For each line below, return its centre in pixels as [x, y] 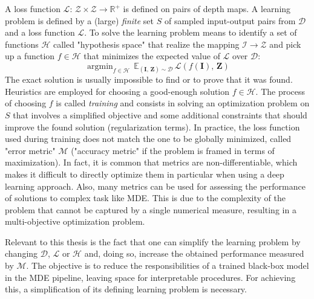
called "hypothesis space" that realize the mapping [146, 44]
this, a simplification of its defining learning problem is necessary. [126, 289]
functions [22, 44]
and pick [285, 44]
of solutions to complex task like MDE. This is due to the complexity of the [145, 198]
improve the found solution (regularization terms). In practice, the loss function [152, 127]
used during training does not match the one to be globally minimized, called [148, 139]
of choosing [26, 103]
